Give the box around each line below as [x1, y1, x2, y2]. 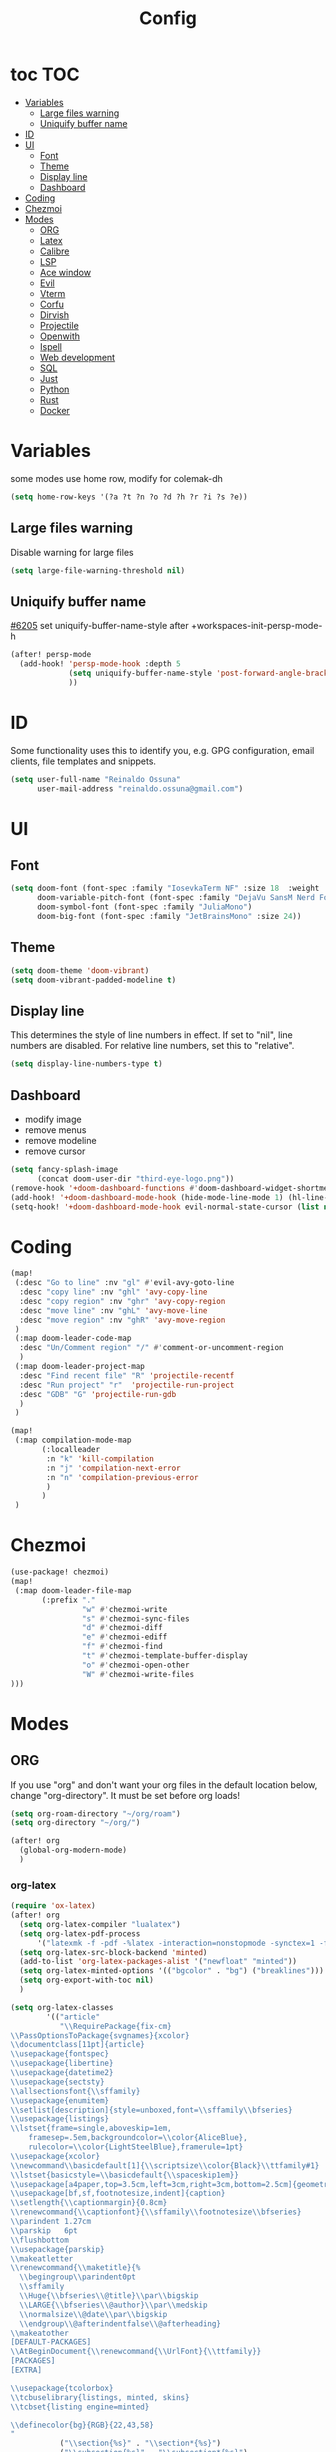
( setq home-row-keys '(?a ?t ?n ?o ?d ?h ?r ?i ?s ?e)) [10, 492, 248, 502]
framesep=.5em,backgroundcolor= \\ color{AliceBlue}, [28, 2133, 248, 2143]
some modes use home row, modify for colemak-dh [10, 472, 223, 484]
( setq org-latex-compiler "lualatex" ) [19, 1919, 182, 1929]
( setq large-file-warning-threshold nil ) [10, 565, 186, 576]
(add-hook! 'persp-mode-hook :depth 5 [19, 659, 182, 669]
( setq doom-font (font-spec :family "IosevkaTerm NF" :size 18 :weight [10, 883, 320, 894]
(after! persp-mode [10, 650, 92, 660]
